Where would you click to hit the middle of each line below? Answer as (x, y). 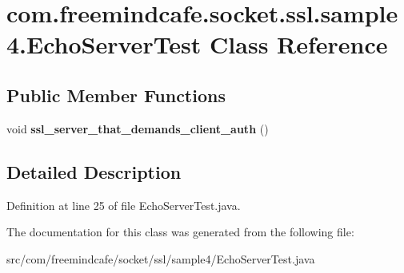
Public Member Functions (116, 95)
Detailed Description (94, 171)
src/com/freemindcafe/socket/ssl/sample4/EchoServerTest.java (161, 258)
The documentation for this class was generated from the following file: (180, 232)
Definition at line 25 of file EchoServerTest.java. (124, 205)
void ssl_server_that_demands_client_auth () (138, 128)
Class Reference (299, 44)
